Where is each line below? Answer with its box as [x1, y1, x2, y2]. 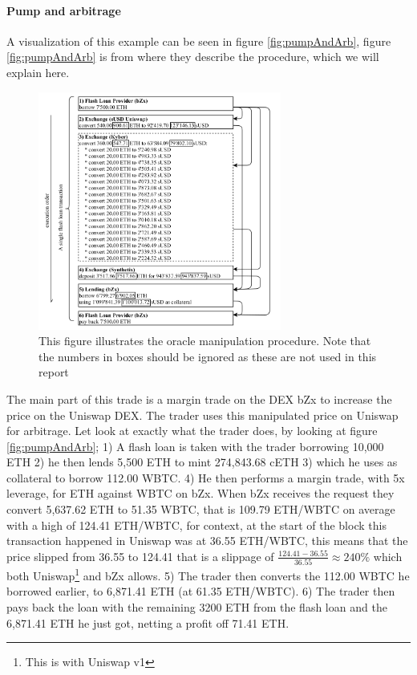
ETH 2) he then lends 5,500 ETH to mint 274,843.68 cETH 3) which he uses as [6, 453, 398, 470]
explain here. [6, 63, 70, 80]
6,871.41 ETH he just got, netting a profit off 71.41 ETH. [6, 614, 289, 631]
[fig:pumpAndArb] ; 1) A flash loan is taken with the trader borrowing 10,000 [6, 437, 384, 454]
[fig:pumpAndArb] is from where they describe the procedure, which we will [6, 48, 379, 65]
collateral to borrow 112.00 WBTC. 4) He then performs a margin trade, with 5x [6, 469, 405, 486]
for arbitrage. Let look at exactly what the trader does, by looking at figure [6, 422, 378, 439]
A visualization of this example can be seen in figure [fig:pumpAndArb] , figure [6, 32, 391, 49]
